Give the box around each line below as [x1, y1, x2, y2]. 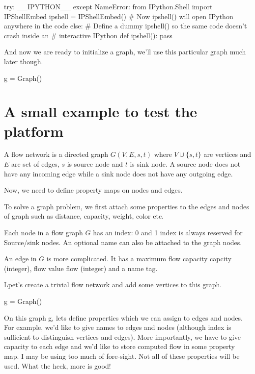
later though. [4, 56, 43, 66]
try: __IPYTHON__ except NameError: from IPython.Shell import [4, 1, 213, 11]
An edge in [4, 253, 37, 264]
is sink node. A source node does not [130, 159, 241, 169]
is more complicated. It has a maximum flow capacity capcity [46, 253, 232, 264]
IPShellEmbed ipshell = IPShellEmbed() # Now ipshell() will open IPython [4, 11, 233, 21]
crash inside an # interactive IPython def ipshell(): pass [4, 30, 172, 40]
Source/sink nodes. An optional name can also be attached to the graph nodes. [4, 237, 242, 247]
